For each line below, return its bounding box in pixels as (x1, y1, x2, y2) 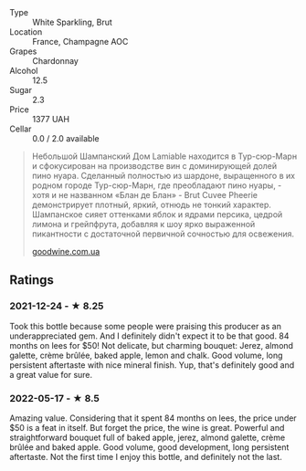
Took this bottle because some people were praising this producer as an (9, 320, 281, 331)
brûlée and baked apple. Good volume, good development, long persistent (9, 441, 290, 453)
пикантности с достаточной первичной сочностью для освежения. (31, 228, 295, 239)
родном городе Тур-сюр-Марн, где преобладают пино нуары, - (31, 180, 282, 191)
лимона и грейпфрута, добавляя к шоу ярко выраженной (31, 219, 256, 229)
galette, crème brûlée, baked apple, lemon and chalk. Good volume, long (9, 350, 283, 361)
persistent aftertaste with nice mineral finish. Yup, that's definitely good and (9, 359, 295, 371)
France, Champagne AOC (32, 37, 129, 47)
